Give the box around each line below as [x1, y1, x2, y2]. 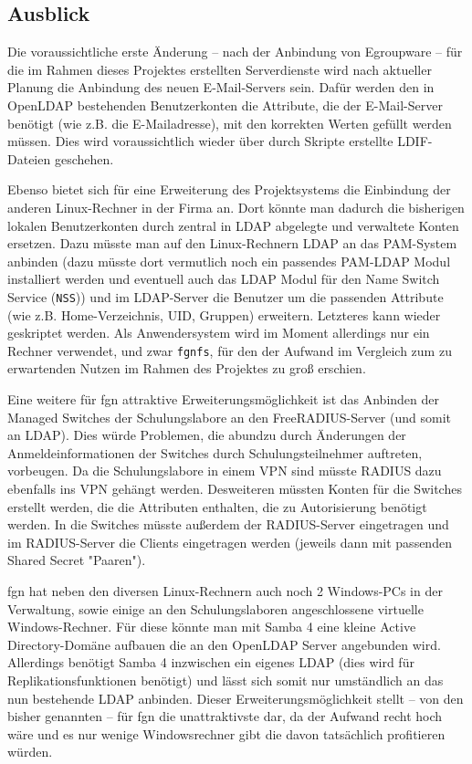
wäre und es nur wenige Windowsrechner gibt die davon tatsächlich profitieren [7, 724, 446, 743]
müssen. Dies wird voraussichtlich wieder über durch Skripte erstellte [7, 131, 393, 151]
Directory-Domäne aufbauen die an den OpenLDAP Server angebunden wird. [7, 634, 441, 654]
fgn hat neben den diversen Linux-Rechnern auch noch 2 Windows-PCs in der [7, 581, 443, 600]
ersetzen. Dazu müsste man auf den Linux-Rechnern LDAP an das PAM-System [7, 234, 457, 253]
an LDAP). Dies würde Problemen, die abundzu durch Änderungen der [7, 425, 406, 445]
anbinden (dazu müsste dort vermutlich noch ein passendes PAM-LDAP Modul [7, 251, 451, 270]
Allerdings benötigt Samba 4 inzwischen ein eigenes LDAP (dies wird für [7, 653, 414, 672]
